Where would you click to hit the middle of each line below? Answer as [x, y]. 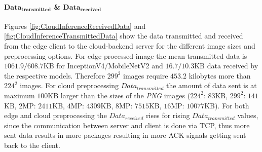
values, [248, 115]
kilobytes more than [220, 75]
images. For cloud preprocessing [69, 85]
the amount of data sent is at [211, 85]
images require [145, 75]
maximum [20, 95]
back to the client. [32, 145]
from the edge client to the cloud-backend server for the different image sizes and [130, 45]
